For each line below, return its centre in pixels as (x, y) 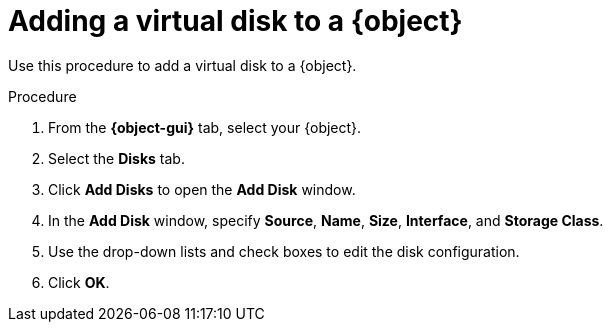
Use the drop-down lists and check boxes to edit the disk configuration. (284, 251)
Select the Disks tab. (116, 158)
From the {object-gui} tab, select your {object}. (205, 127)
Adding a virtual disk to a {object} (235, 21)
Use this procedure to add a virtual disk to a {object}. (182, 65)
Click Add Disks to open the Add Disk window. (202, 189)
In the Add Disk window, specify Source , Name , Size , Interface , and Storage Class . (326, 220)
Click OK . (79, 282)
